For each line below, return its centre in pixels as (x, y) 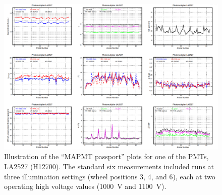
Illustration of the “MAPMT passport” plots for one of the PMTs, (106, 156)
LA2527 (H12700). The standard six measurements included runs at (109, 166)
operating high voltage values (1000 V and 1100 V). (85, 186)
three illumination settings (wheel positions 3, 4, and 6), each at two (110, 176)
